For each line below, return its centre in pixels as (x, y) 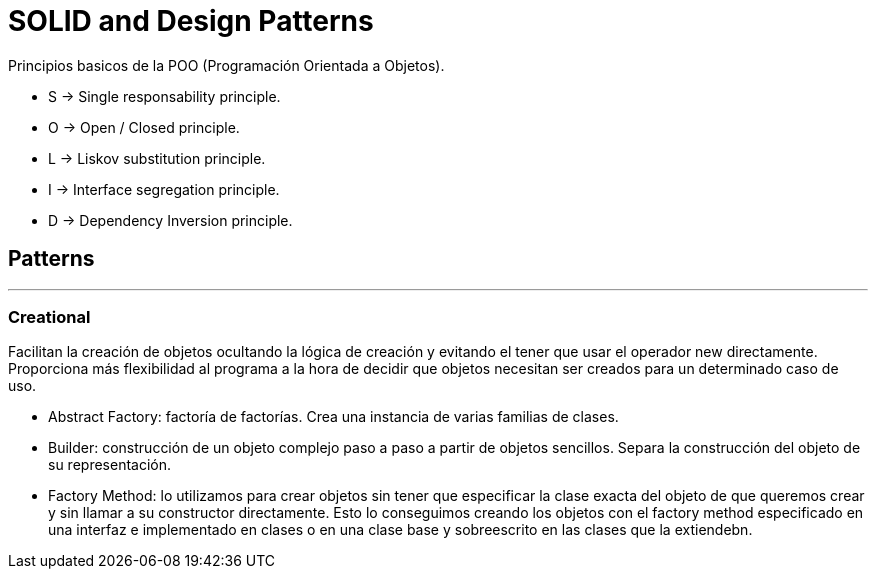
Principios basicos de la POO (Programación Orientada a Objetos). (226, 65)
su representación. (109, 465)
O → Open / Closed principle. (144, 127)
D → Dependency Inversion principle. (170, 220)
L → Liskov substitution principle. (157, 158)
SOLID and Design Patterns (191, 21)
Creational (49, 316)
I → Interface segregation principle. (164, 189)
